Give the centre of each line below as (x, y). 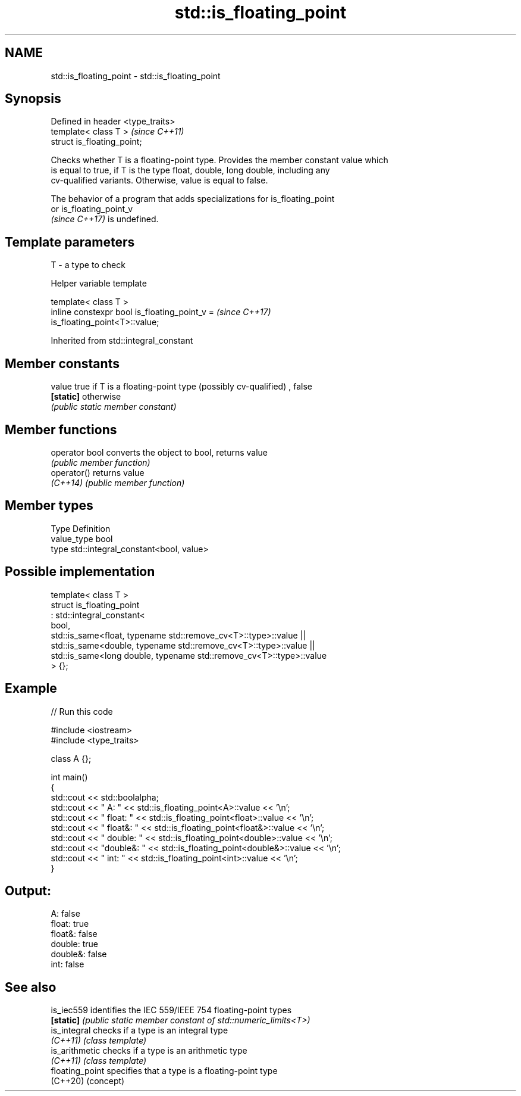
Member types (49, 506)
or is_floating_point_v (92, 209)
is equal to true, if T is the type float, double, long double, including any (190, 170)
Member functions (61, 429)
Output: (28, 890)
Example (31, 689)
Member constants (62, 363)
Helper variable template (99, 284)
